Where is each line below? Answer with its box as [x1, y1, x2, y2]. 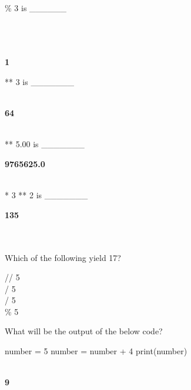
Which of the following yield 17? [5, 251, 121, 263]
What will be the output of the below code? [5, 325, 163, 337]
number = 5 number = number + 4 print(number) [5, 345, 187, 357]
